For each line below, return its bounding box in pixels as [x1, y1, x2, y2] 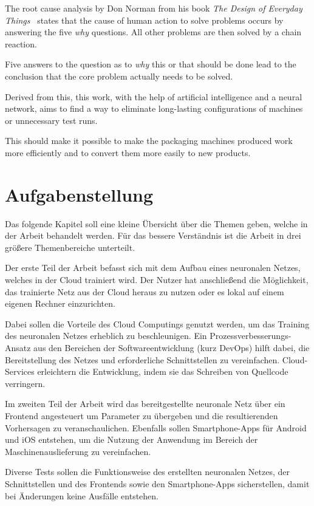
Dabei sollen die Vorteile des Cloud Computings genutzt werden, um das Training [5, 317, 310, 330]
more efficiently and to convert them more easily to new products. [5, 146, 251, 159]
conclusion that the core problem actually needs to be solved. [5, 69, 233, 82]
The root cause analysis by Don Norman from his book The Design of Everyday [5, 2, 302, 14]
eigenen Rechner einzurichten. [5, 297, 115, 310]
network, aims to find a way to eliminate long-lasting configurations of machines [5, 102, 303, 115]
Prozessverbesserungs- [210, 329, 292, 342]
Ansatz [5, 341, 31, 354]
